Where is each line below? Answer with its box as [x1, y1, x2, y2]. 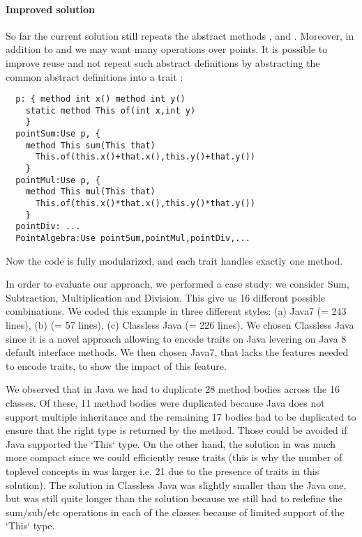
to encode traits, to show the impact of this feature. [6, 358, 227, 373]
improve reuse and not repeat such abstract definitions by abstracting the [6, 55, 320, 70]
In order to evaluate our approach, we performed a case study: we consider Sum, [6, 277, 349, 291]
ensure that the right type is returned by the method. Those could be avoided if [6, 423, 347, 437]
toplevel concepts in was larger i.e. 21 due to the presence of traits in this [6, 464, 319, 478]
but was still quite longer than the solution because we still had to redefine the [6, 491, 342, 506]
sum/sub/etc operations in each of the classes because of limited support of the [6, 504, 345, 519]
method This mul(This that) [25, 187, 156, 197]
